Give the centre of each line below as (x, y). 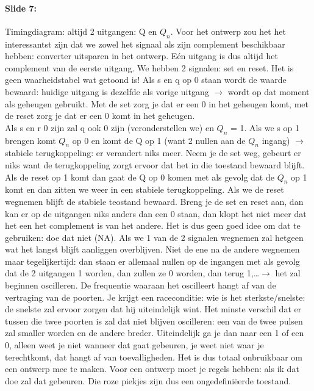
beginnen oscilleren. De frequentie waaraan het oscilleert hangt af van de (141, 285)
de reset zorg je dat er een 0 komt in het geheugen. (100, 116)
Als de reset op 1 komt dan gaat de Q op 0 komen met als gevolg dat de (140, 177)
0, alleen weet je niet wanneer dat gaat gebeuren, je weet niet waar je (134, 345)
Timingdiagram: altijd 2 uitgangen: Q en (81, 31)
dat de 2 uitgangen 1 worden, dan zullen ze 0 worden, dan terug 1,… (132, 273)
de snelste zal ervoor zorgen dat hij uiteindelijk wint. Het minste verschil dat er (153, 309)
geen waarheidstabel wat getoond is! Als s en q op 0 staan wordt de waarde (146, 80)
